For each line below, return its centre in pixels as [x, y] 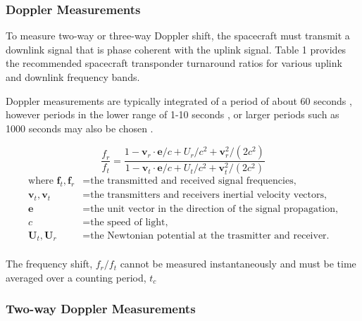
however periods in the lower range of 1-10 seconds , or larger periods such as [173, 114]
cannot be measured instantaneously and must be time [238, 264]
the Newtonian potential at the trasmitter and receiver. [210, 235]
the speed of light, [129, 222]
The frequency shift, [49, 264]
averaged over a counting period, [76, 277]
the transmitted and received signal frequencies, [193, 181]
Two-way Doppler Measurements [101, 309]
